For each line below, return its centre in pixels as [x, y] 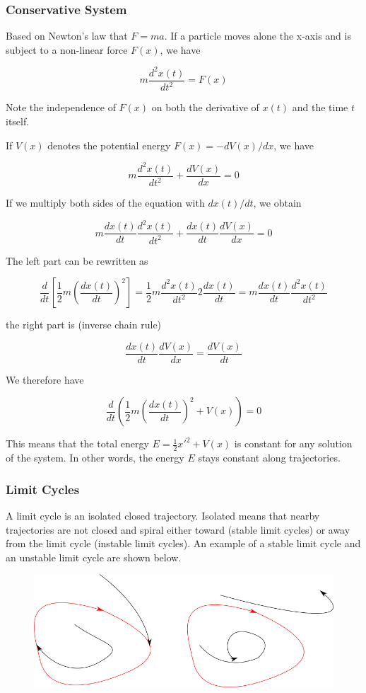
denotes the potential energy [109, 145]
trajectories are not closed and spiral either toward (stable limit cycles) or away [178, 529]
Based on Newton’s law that [67, 36]
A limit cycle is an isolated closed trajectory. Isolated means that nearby [163, 515]
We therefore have [45, 379]
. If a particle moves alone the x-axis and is [258, 36]
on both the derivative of [205, 107]
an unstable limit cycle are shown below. [94, 557]
